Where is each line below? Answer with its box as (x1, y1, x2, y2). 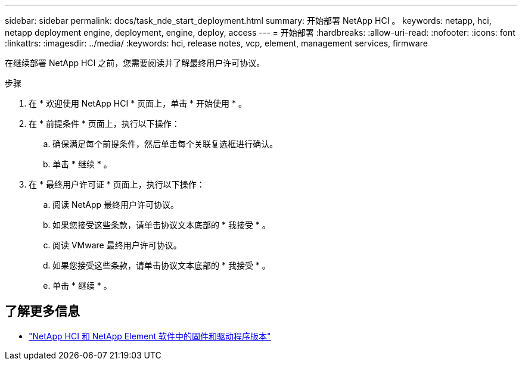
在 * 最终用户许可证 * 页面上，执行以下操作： (29, 179, 205, 189)
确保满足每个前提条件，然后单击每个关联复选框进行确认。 (52, 139, 278, 149)
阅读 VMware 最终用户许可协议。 (52, 240, 182, 250)
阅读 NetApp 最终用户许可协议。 (52, 199, 179, 210)
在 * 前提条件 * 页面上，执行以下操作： (29, 118, 180, 129)
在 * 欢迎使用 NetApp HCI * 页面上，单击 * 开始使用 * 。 (29, 98, 247, 108)
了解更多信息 (5, 304, 80, 319)
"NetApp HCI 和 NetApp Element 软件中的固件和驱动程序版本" (29, 330, 271, 341)
